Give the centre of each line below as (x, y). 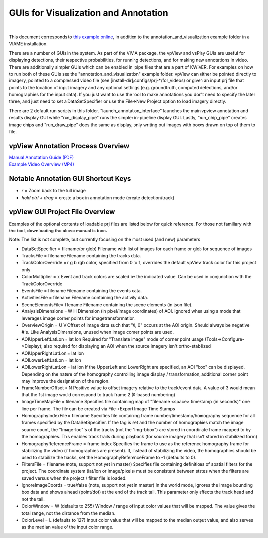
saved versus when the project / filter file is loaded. (74, 478)
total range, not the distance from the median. (68, 513)
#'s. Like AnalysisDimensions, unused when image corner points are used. (98, 332)
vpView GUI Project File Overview (62, 212)
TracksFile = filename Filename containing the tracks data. (81, 256)
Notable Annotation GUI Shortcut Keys (70, 179)
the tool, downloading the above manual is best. (58, 231)
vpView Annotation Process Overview (69, 146)
